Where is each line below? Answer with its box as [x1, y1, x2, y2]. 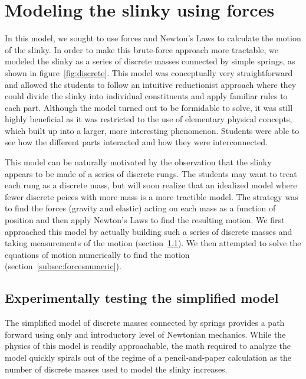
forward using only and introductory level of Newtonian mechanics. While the [5, 328, 286, 340]
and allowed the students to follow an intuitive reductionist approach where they [5, 78, 297, 90]
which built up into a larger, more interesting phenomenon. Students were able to [5, 124, 300, 136]
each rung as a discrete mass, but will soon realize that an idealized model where [5, 179, 297, 191]
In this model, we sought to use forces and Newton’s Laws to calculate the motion [5, 32, 301, 44]
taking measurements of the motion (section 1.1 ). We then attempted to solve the [5, 237, 301, 249]
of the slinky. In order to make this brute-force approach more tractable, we [5, 43, 278, 55]
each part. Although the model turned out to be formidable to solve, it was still [5, 101, 293, 113]
